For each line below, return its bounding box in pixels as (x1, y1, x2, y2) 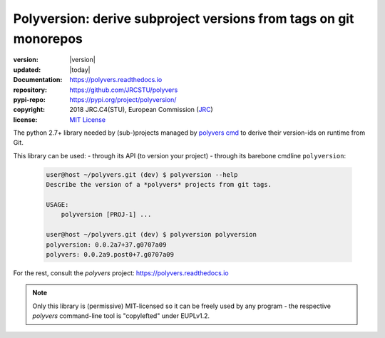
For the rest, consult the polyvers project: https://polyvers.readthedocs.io (13, 268, 229, 277)
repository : (13, 86, 48, 94)
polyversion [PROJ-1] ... (61, 210, 152, 219)
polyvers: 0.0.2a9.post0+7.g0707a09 (46, 250, 175, 258)
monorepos (13, 31, 83, 46)
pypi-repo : (13, 95, 46, 103)
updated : (13, 65, 41, 74)
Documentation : (13, 76, 63, 84)
